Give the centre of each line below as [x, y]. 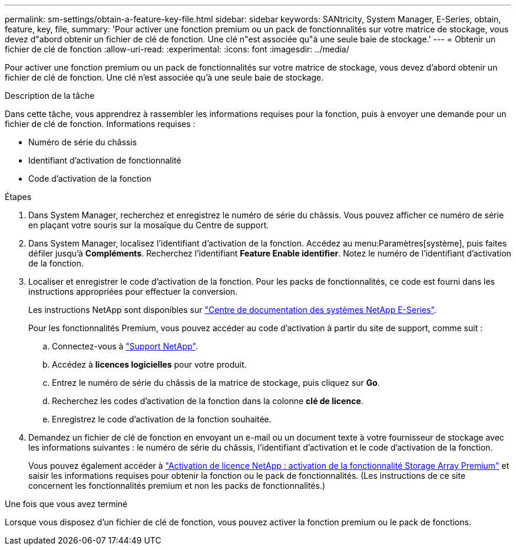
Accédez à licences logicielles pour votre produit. [149, 364]
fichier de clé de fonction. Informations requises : [100, 124]
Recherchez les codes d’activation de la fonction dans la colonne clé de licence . [208, 401]
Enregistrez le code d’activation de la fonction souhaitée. [162, 419]
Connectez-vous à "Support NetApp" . [125, 346]
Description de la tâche [50, 96]
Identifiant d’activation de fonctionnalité [105, 160]
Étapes [18, 197]
